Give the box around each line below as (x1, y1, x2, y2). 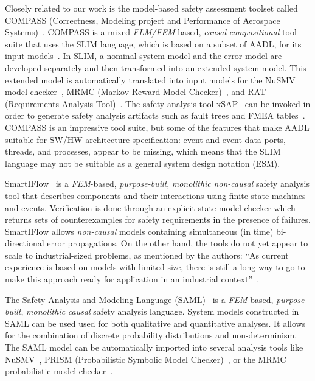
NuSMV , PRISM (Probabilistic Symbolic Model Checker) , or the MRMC (5, 352, 286, 365)
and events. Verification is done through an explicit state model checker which (5, 201, 296, 214)
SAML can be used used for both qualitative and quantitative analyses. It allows (5, 316, 306, 329)
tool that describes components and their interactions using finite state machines (5, 189, 306, 201)
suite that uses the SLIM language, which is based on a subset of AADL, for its (5, 37, 302, 50)
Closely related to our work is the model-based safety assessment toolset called (5, 2, 298, 14)
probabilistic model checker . (5, 365, 113, 377)
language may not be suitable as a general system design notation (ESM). (5, 156, 280, 169)
